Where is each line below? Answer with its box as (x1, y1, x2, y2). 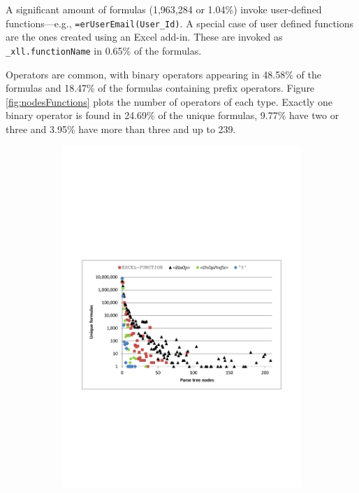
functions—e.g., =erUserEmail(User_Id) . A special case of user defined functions (6, 15, 354, 30)
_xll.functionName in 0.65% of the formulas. (6, 43, 202, 57)
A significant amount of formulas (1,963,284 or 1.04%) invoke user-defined (6, 2, 322, 16)
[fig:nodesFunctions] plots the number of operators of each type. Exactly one (6, 94, 332, 109)
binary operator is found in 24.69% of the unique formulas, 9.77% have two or (6, 108, 339, 123)
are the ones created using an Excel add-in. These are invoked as (6, 29, 283, 44)
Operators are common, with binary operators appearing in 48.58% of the (6, 67, 321, 81)
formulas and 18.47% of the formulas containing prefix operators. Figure (6, 81, 315, 95)
